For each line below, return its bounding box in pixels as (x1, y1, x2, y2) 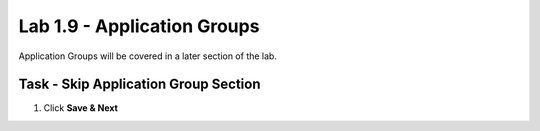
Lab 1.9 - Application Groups (18, 15, 260, 37)
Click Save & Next (43, 102, 119, 114)
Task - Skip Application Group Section (18, 76, 261, 93)
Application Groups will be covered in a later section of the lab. (18, 50, 277, 62)
